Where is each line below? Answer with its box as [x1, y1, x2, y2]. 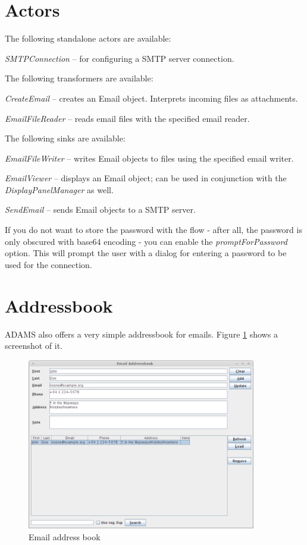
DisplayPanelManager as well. [5, 183, 114, 196]
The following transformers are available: [5, 72, 153, 84]
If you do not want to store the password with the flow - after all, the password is [5, 223, 302, 236]
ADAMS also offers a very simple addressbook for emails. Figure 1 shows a [5, 327, 278, 340]
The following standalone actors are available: [5, 32, 171, 45]
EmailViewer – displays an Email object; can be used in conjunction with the [5, 172, 287, 184]
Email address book [29, 530, 101, 543]
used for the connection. [5, 258, 92, 270]
